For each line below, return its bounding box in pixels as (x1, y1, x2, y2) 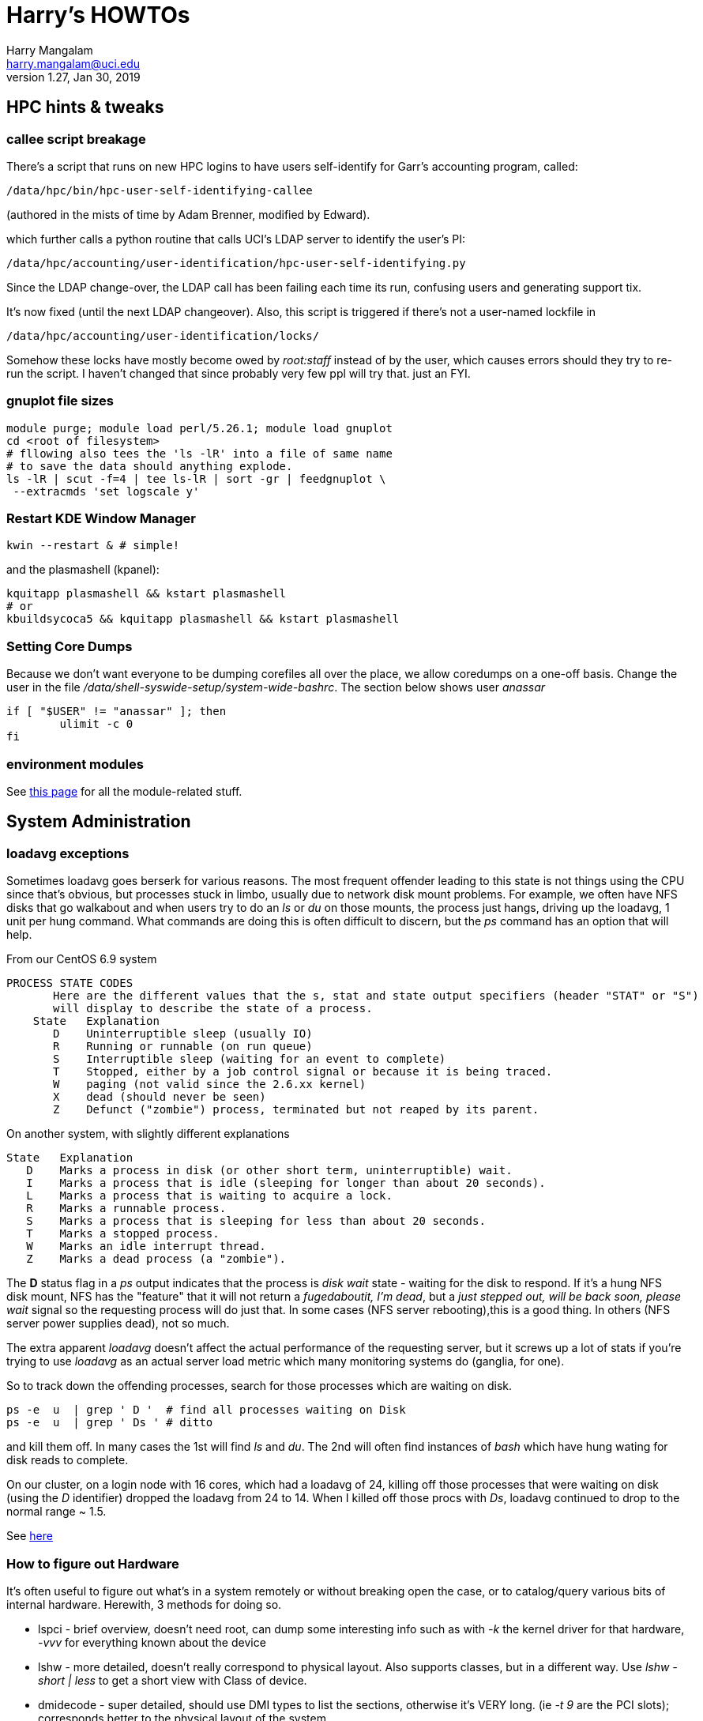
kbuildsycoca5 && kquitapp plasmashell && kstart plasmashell (6, 612, 400, 626)
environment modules (6, 755, 144, 772)
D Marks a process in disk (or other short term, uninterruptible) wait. (26, 1164, 513, 1177)
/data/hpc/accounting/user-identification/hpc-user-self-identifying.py (6, 256, 466, 269)
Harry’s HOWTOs (6, 2, 190, 28)
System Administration (6, 812, 191, 832)
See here (6, 1529, 53, 1543)
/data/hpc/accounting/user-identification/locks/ (6, 329, 320, 342)
